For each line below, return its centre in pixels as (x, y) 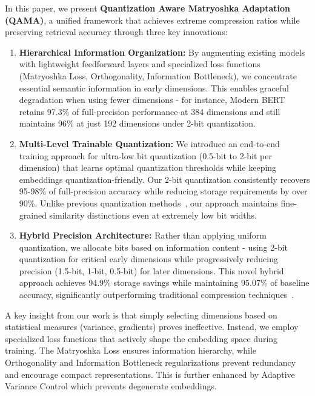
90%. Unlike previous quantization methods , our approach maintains (148, 203)
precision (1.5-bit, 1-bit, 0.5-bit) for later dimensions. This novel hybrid (151, 270)
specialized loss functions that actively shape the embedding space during (141, 338)
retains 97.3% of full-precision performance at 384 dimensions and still (150, 111)
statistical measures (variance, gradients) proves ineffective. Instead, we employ (152, 327)
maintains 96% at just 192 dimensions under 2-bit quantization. (137, 123)
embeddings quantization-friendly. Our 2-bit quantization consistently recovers (164, 179)
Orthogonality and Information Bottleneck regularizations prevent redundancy (151, 362)
